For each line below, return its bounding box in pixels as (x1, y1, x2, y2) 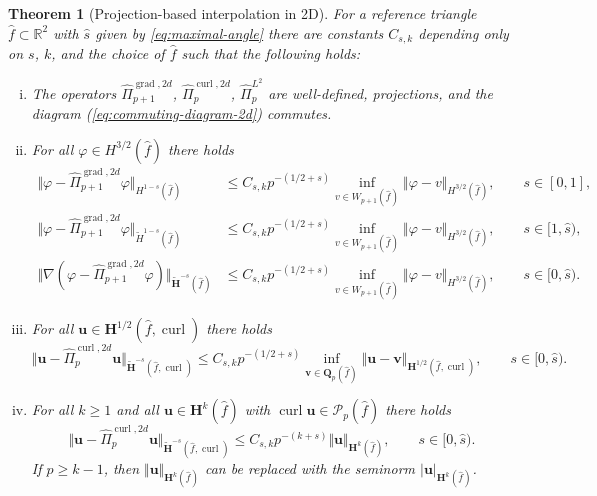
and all (116, 399, 159, 420)
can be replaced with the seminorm (204, 458, 415, 479)
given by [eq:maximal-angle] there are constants (95, 22, 384, 43)
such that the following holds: (181, 43, 361, 64)
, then (103, 458, 140, 479)
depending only (418, 22, 509, 43)
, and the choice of (51, 43, 165, 64)
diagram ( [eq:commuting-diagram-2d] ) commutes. (31, 103, 332, 124)
